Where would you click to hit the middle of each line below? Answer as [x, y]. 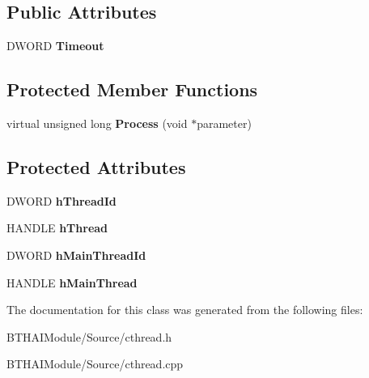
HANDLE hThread [57, 228]
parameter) [224, 123]
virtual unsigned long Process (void [97, 123]
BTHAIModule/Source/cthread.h [89, 336]
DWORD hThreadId [61, 200]
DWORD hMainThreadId [76, 255]
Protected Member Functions [132, 89]
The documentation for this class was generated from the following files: [185, 310]
